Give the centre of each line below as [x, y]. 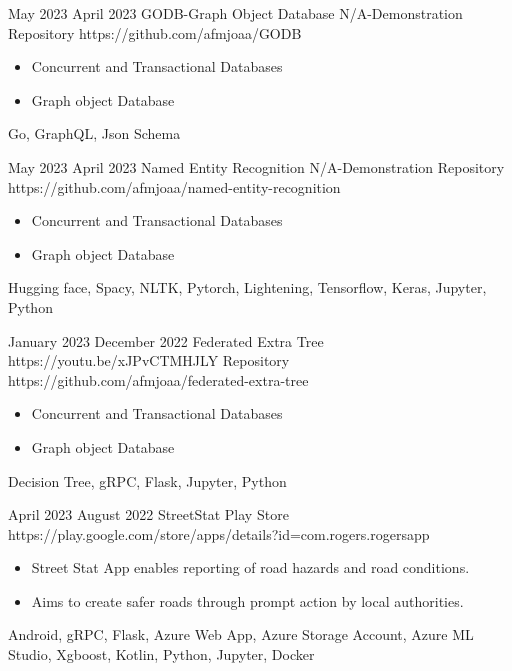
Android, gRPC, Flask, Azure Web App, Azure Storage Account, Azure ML [241, 634]
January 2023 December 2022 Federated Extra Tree [166, 340]
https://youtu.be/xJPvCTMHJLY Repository [149, 360]
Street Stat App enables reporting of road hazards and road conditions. [250, 567]
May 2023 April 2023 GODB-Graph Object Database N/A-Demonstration [235, 13]
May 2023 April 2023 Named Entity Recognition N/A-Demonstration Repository [256, 166]
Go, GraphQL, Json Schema [94, 133]
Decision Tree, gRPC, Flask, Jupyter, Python [147, 480]
